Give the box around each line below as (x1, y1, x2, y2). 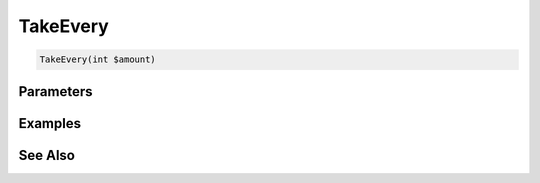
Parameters (18, 83, 93, 100)
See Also (18, 146, 75, 164)
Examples (18, 115, 82, 132)
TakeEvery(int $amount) (39, 54, 157, 65)
